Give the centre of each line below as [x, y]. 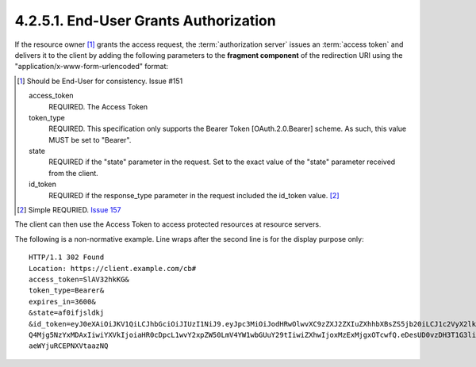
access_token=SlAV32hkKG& [79, 279]
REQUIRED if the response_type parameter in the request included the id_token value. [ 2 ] [194, 195]
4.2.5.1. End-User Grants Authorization [146, 21]
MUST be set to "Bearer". [90, 140]
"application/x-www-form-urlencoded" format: [92, 67]
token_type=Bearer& [67, 291]
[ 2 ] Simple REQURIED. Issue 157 [69, 210]
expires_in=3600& [62, 302]
